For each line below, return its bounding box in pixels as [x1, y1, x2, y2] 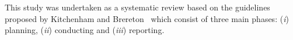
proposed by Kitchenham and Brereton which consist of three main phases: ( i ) [5, 12, 289, 24]
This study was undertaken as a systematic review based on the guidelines [5, 1, 270, 13]
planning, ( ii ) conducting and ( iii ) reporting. [5, 24, 165, 36]
